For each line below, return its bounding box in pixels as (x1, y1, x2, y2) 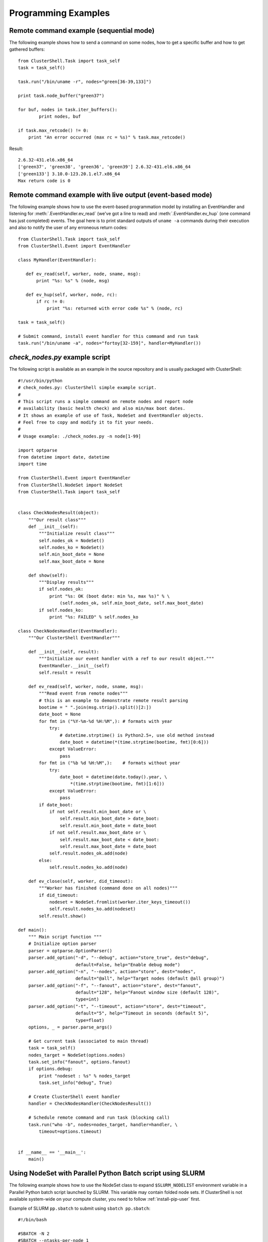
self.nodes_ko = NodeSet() (39, 544, 105, 550)
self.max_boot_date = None (39, 558, 105, 564)
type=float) (75, 1017, 105, 1023)
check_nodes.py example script (9, 353, 111, 362)
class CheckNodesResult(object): (18, 510, 99, 516)
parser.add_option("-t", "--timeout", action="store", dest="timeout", (28, 1004, 206, 1009)
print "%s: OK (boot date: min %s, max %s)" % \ (49, 593, 170, 599)
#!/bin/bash (18, 1217, 47, 1222)
